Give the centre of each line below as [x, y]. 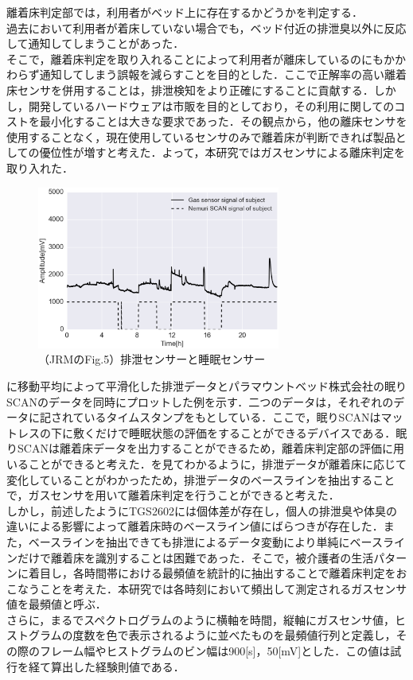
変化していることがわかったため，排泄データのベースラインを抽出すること [201, 479]
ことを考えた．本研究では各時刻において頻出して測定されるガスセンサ [223, 588]
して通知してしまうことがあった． [95, 43]
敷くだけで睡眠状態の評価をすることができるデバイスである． [234, 432]
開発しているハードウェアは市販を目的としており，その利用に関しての [211, 105]
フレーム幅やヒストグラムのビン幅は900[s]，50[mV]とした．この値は [215, 651]
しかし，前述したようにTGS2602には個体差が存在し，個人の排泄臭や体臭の [202, 510]
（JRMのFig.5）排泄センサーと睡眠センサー [152, 359]
